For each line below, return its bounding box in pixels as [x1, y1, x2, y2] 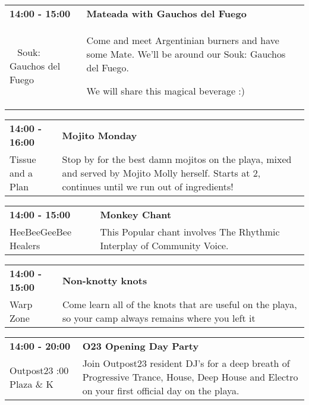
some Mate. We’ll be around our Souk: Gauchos [86, 47, 286, 61]
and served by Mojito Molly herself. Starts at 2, [62, 166, 261, 180]
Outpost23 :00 [10, 363, 69, 377]
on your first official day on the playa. [82, 384, 239, 397]
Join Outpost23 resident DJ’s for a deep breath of [82, 356, 290, 370]
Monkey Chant [100, 208, 172, 221]
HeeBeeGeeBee [10, 225, 72, 238]
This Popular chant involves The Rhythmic [100, 225, 280, 238]
